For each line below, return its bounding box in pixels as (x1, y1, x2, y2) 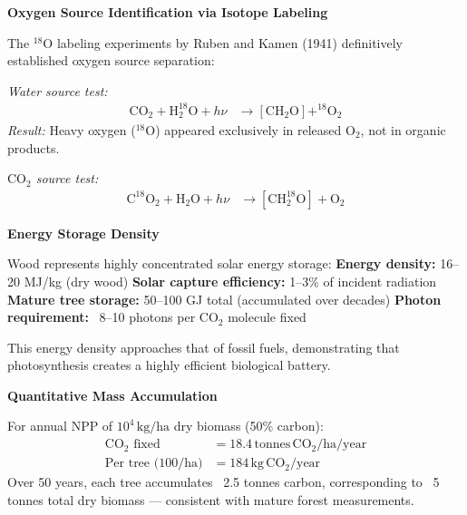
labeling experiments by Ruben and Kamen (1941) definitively (56, 33, 403, 52)
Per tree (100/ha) (104, 457, 203, 471)
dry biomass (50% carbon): (173, 416, 324, 435)
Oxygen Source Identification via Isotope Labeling (7, 3, 328, 21)
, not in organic (360, 120, 446, 139)
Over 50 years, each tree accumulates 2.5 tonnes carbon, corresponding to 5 (7, 472, 440, 491)
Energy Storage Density (7, 223, 160, 242)
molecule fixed (228, 307, 306, 326)
